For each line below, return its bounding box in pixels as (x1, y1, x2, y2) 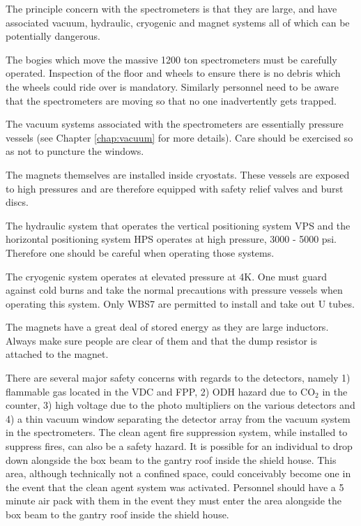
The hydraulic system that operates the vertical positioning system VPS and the (6, 218, 351, 232)
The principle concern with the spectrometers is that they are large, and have (6, 1, 337, 15)
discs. (6, 195, 29, 209)
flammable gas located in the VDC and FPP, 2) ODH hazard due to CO (6, 384, 316, 398)
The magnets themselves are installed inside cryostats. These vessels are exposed (6, 167, 350, 181)
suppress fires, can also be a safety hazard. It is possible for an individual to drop (6, 439, 353, 453)
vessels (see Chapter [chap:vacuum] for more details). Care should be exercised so (6, 130, 353, 144)
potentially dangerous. (6, 29, 100, 43)
